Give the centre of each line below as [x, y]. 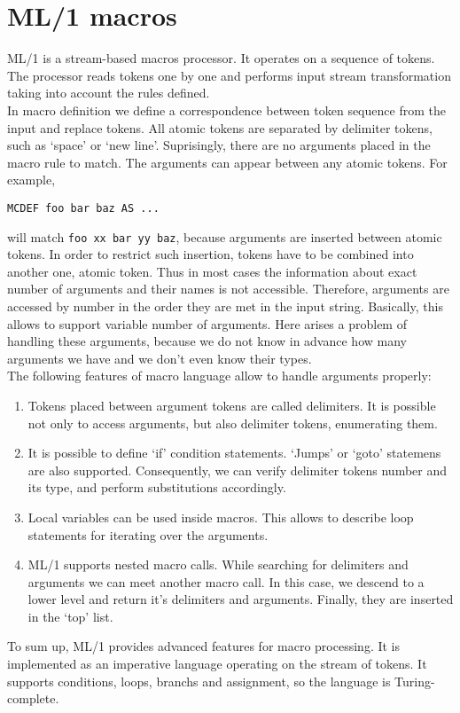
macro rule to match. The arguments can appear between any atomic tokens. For [227, 162]
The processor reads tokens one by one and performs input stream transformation [229, 75]
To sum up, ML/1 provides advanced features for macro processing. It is [204, 646]
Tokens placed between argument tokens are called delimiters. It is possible [232, 405]
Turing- [415, 681]
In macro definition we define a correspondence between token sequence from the [226, 110]
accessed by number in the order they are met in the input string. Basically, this [225, 306]
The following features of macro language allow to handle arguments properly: [219, 376]
